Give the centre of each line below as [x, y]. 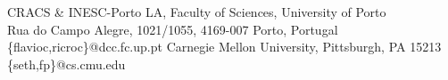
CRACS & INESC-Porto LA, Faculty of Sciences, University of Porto [197, 12]
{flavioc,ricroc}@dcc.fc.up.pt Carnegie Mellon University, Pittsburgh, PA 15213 [224, 47]
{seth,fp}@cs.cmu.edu [66, 64]
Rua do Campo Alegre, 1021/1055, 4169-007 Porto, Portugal [173, 29]
